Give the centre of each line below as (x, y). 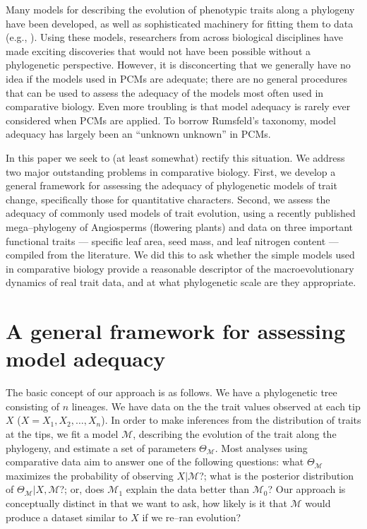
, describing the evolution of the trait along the (235, 433)
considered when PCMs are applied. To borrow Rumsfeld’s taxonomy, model (171, 120)
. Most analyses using (261, 447)
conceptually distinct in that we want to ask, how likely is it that (146, 503)
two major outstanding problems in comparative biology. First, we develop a (171, 171)
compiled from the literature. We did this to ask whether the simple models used (180, 255)
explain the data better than (188, 489)
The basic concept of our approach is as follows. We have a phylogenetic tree (172, 392)
